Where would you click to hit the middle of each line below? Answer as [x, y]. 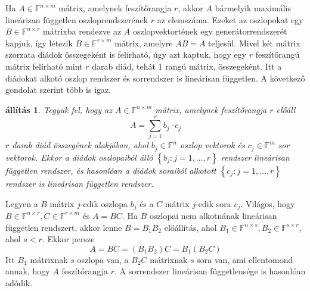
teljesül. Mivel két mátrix [254, 43]
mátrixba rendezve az [82, 31]
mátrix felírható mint [44, 66]
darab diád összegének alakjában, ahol [80, 145]
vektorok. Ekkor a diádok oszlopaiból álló [79, 157]
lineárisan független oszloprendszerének [77, 19]
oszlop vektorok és [213, 145]
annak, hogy [28, 271]
